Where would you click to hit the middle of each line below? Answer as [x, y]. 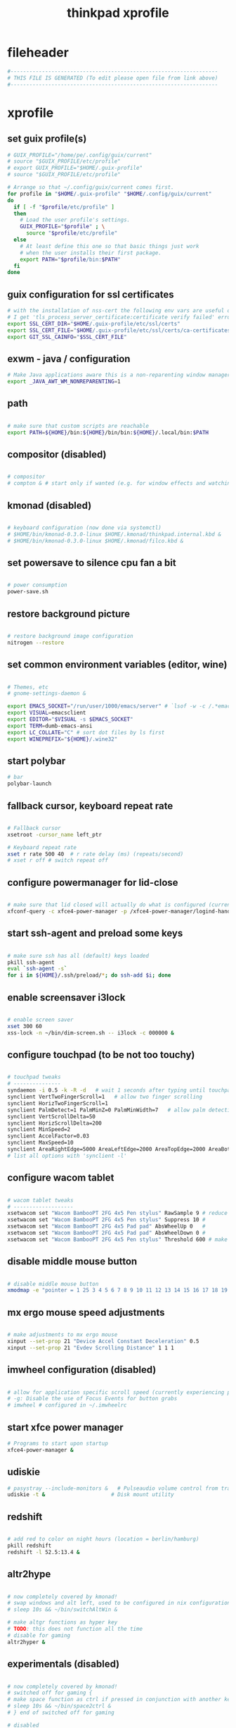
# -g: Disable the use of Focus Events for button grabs [92, 1399]
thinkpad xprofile [118, 13]
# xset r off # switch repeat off [58, 860]
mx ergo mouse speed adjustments [86, 1312]
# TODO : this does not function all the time [75, 1629]
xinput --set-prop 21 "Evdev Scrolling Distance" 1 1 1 [91, 1347]
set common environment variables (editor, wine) [117, 665]
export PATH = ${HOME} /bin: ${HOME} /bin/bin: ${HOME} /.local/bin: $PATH [108, 432]
